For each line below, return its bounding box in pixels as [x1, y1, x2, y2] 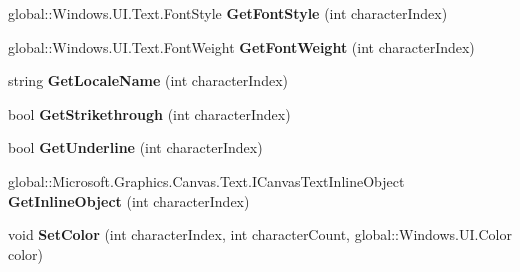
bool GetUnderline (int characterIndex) [8, 137, 263, 158]
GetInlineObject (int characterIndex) [8, 190, 250, 211]
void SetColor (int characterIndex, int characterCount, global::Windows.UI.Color [8, 224, 512, 245]
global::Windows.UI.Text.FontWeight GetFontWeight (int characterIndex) [8, 36, 475, 57]
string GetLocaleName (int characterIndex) [8, 70, 288, 91]
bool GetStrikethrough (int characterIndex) [8, 103, 291, 124]
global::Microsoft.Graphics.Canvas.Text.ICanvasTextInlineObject [8, 170, 405, 191]
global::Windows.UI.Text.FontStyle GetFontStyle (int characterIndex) [8, 3, 448, 23]
